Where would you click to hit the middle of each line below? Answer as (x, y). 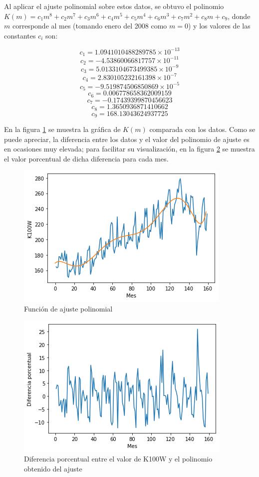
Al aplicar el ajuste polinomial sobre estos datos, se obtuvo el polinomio (114, 6)
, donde (239, 16)
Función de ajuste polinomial (68, 308)
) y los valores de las (219, 26)
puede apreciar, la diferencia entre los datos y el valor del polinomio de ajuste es (127, 139)
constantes (20, 35)
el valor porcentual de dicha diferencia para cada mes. (86, 158)
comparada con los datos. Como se (202, 129)
